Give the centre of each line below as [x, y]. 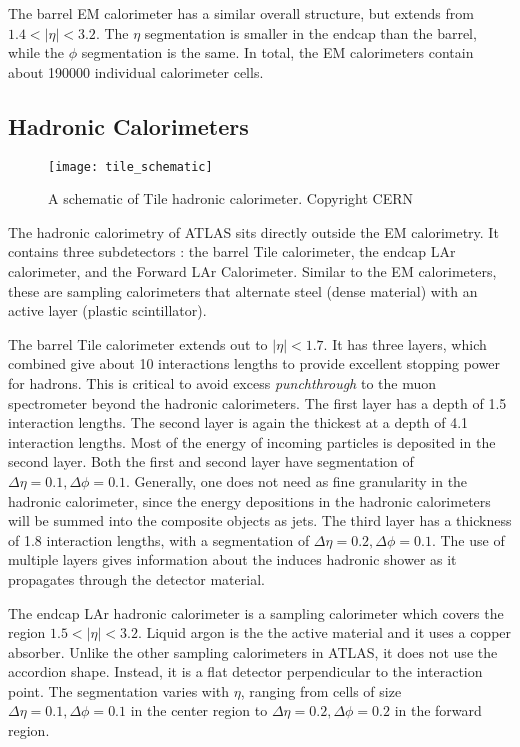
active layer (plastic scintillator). [107, 310]
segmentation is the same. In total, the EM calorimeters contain [277, 52]
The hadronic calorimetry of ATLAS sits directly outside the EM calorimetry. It [253, 231]
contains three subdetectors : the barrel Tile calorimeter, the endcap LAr [232, 251]
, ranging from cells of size [321, 690]
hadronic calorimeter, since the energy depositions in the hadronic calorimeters [249, 500]
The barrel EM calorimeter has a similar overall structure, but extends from [241, 13]
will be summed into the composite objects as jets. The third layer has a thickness [260, 520]
